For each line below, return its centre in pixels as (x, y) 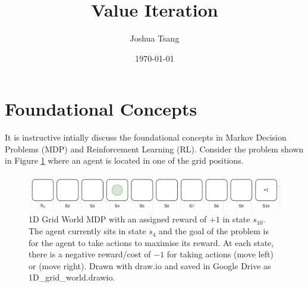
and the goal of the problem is (214, 231)
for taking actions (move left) (220, 254)
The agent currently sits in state (87, 231)
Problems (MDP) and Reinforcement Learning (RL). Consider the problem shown (154, 149)
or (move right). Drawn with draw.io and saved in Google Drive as (150, 265)
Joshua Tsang (155, 38)
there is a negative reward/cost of (90, 254)
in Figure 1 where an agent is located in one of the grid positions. (124, 160)
